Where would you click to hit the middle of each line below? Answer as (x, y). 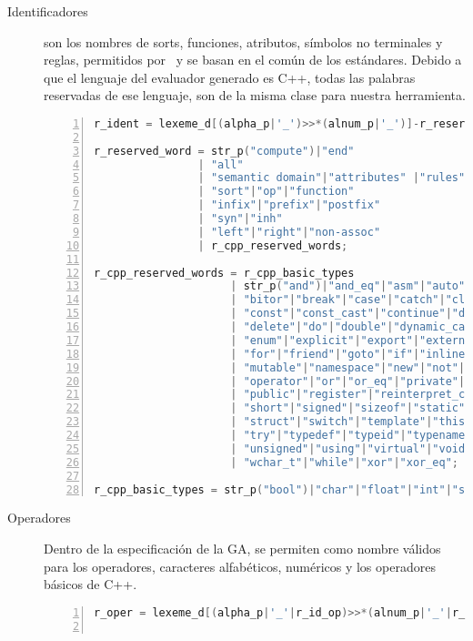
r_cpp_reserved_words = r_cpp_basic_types (224, 273)
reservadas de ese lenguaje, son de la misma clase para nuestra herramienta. (255, 95)
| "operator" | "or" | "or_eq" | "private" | (348, 381)
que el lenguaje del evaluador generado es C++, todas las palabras (230, 77)
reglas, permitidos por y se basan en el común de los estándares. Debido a (253, 60)
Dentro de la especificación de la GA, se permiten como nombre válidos (242, 549)
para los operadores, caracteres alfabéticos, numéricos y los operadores (240, 566)
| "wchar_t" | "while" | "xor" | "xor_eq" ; (345, 462)
